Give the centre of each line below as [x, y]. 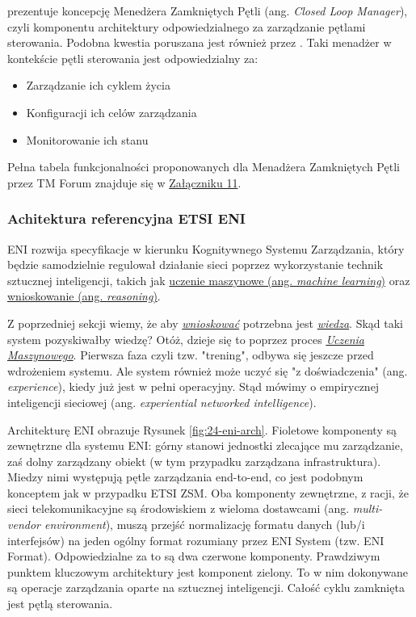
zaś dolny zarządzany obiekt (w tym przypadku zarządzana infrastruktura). [194, 461]
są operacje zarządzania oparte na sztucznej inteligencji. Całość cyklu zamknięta [206, 588]
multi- [368, 508]
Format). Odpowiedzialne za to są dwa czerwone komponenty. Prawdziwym [194, 556]
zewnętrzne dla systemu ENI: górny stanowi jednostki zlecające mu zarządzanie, [205, 445]
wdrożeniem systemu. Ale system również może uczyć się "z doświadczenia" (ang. [208, 370]
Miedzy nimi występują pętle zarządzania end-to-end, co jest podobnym [185, 477]
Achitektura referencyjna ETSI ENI [126, 218]
